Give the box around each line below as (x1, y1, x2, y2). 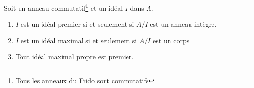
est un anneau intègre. (150, 19, 217, 29)
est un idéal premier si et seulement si (21, 19, 134, 29)
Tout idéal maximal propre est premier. (15, 52, 134, 62)
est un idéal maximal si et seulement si (21, 35, 137, 45)
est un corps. (153, 35, 191, 45)
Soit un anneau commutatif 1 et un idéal (4, 1, 123, 13)
